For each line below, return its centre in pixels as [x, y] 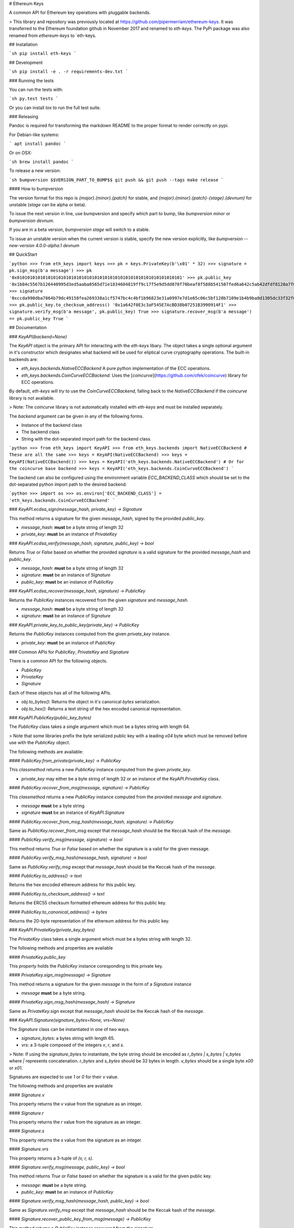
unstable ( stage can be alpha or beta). [48, 204]
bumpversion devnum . [32, 221]
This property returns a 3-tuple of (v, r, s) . [51, 1158]
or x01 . [16, 1068]
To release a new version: [35, 171]
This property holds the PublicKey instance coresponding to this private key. [86, 966]
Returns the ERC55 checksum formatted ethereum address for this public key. [88, 903]
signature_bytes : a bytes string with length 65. [68, 1038]
